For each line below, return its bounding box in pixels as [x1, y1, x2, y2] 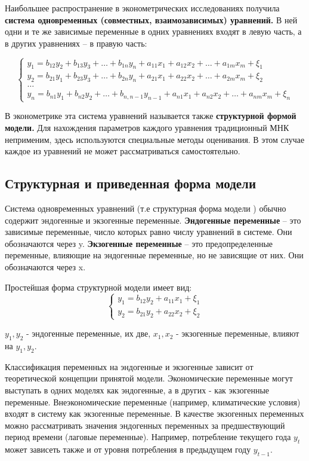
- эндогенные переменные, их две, [26, 327, 151, 340]
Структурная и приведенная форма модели [5, 174, 256, 193]
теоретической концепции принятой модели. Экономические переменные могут [5, 372, 293, 384]
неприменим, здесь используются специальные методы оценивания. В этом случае [5, 133, 305, 145]
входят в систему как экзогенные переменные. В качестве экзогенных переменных [5, 407, 304, 420]
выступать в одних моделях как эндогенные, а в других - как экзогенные [5, 384, 270, 396]
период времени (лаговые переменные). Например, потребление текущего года [5, 431, 291, 443]
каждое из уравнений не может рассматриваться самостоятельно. [5, 145, 240, 157]
